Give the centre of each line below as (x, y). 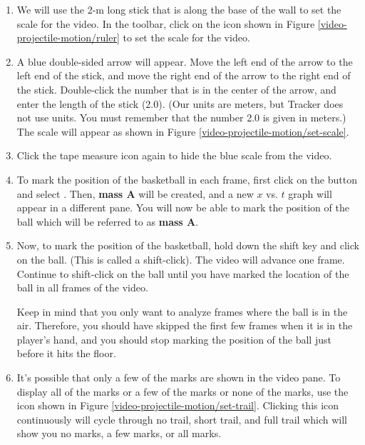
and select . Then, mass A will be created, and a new (135, 193)
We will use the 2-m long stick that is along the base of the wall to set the (179, 9)
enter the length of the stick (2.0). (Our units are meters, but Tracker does (180, 103)
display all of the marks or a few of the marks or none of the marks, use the (182, 391)
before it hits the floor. (66, 353)
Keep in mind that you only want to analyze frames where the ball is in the (182, 311)
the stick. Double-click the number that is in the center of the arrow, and (176, 89)
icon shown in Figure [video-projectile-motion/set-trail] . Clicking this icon (178, 405)
